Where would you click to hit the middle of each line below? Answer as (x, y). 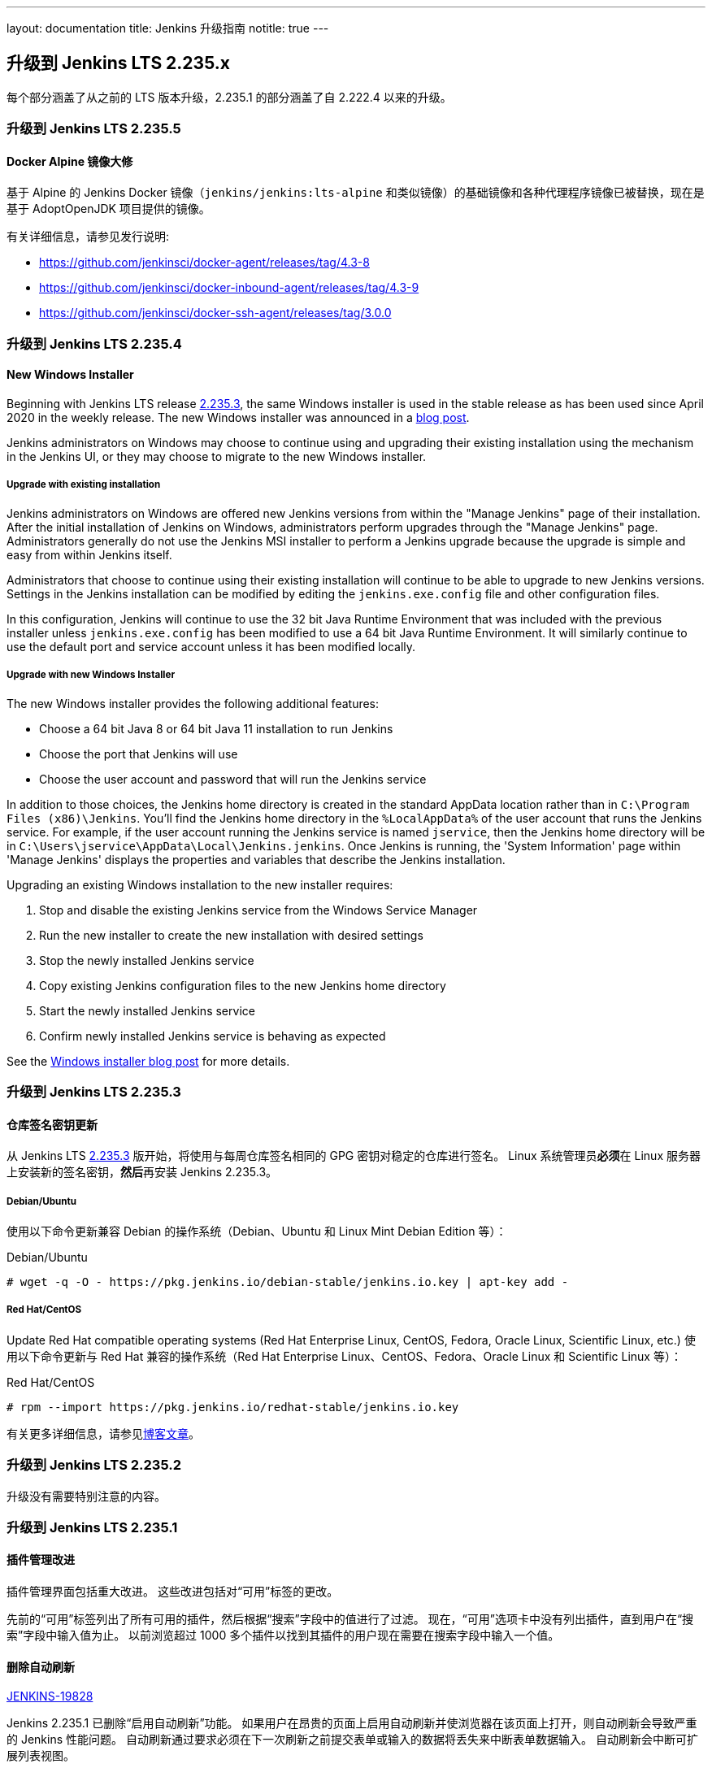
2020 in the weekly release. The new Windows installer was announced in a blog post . (238, 418)
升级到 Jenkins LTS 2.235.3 (94, 1091)
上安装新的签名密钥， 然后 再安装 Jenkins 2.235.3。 (142, 1172)
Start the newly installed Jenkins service (147, 1010)
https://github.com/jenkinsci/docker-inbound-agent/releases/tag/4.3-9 (229, 288)
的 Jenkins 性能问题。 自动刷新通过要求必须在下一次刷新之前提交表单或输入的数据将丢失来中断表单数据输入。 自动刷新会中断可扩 (352, 1740)
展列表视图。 (41, 1756)
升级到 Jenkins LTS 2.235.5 (94, 129)
